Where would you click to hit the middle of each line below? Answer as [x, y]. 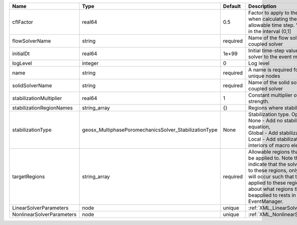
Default [232, 6]
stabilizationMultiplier [37, 98]
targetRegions [28, 177]
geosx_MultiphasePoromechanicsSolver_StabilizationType [150, 130]
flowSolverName [32, 41]
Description [262, 6]
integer [90, 63]
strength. [259, 101]
